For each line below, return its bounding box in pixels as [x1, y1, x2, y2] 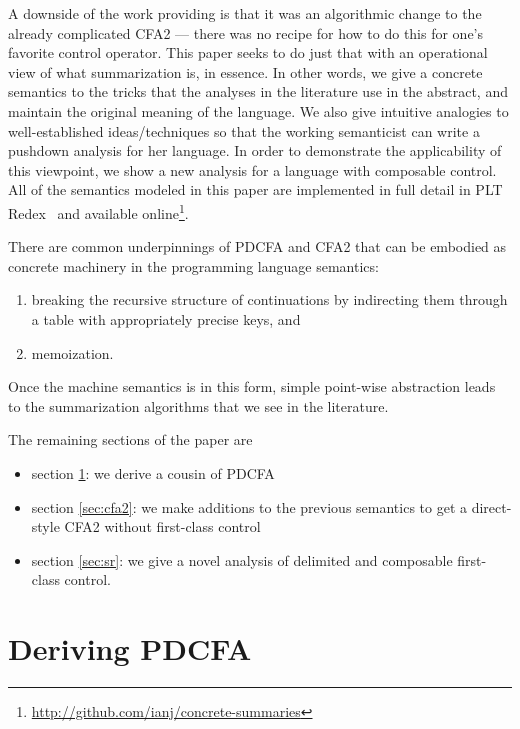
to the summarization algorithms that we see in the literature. [8, 395, 389, 416]
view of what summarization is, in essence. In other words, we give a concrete [8, 61, 483, 82]
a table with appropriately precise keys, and [31, 308, 301, 329]
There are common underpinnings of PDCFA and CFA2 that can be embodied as [8, 236, 507, 257]
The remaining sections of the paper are [8, 429, 253, 450]
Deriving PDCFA [8, 628, 252, 669]
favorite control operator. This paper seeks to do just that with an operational [8, 42, 488, 63]
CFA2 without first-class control [64, 516, 261, 537]
